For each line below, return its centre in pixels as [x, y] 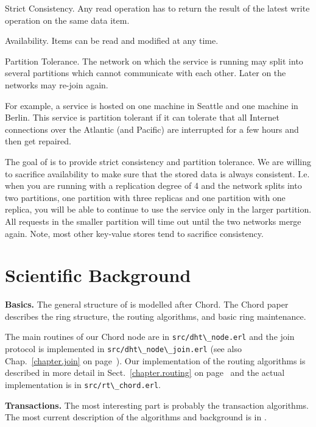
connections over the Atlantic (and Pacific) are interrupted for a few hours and [152, 129]
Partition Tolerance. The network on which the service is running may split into [154, 61]
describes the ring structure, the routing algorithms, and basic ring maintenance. [156, 316]
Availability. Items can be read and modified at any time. [112, 41]
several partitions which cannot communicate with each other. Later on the [146, 73]
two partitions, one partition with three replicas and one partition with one [145, 197]
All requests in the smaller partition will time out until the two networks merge [153, 221]
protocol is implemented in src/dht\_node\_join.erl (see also [123, 349]
